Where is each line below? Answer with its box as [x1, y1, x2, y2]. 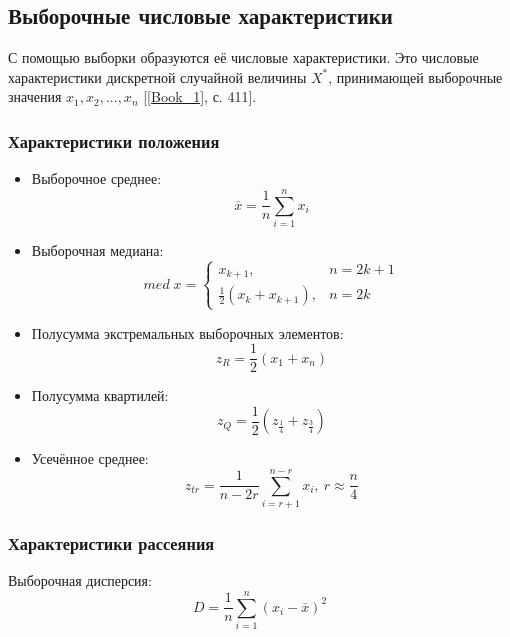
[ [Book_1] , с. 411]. [143, 86, 257, 107]
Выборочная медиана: [31, 239, 164, 260]
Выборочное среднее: [31, 168, 162, 189]
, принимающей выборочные [328, 66, 503, 87]
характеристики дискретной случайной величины [8, 66, 307, 87]
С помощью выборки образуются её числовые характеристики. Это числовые [8, 47, 479, 68]
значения [8, 86, 62, 107]
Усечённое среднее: [31, 448, 149, 469]
